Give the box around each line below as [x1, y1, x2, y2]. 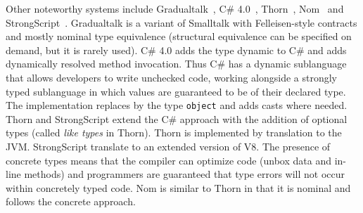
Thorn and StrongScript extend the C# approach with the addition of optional [6, 111, 348, 126]
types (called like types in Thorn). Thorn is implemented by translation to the [6, 125, 342, 140]
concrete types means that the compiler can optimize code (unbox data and [6, 153, 331, 167]
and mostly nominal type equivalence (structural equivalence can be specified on [6, 29, 352, 44]
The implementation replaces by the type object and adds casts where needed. [6, 98, 348, 112]
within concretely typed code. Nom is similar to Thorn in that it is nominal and [6, 180, 351, 195]
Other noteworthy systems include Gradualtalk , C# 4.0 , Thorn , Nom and [6, 1, 344, 15]
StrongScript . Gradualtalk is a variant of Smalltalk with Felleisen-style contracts [6, 15, 357, 30]
